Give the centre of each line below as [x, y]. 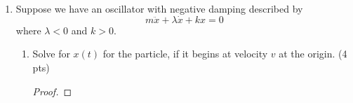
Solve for [51, 54]
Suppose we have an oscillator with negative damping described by [159, 8]
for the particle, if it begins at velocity [185, 54]
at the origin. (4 [313, 54]
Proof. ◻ [52, 91]
